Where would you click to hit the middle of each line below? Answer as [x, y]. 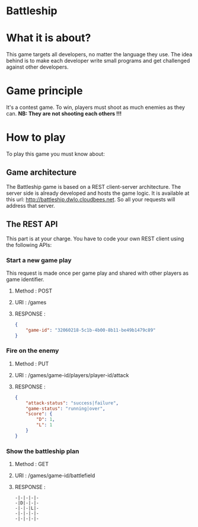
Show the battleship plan [43, 451]
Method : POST [33, 291]
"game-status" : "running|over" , [66, 409]
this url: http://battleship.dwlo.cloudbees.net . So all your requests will [91, 199]
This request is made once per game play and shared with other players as [97, 273]
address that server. [31, 205]
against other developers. [37, 67]
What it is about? [49, 38]
